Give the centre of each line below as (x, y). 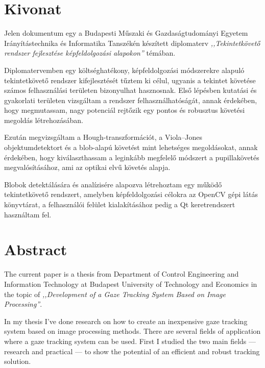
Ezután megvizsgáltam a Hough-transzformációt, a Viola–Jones (103, 137)
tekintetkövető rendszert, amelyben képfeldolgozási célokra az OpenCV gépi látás (131, 194)
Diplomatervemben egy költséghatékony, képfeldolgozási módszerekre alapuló (124, 70)
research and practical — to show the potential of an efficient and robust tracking (132, 351)
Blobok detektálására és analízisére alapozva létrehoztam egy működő (113, 184)
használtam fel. (28, 214)
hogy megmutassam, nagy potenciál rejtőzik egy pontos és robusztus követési (125, 110)
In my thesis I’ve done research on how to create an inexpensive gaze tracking (126, 321)
